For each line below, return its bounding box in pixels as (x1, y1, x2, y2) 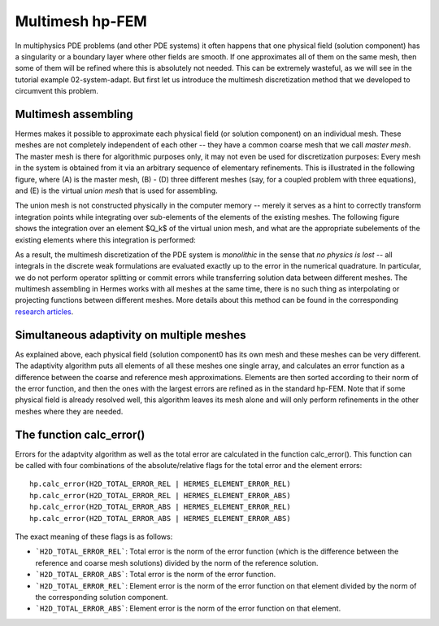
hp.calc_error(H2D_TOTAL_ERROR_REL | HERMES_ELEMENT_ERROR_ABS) (29, 491, 292, 500)
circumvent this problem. (15, 86, 99, 96)
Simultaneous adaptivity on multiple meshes (15, 328, 246, 342)
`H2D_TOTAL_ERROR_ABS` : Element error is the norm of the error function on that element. (35, 603, 341, 614)
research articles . (15, 306, 74, 317)
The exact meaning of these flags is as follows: (15, 532, 173, 541)
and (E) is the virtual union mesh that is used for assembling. (15, 186, 219, 195)
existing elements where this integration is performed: (15, 234, 197, 244)
